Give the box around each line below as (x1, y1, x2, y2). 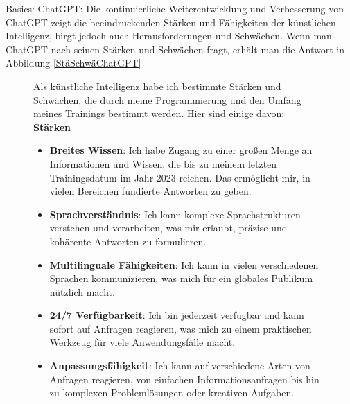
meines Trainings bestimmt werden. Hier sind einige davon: (33, 106, 285, 121)
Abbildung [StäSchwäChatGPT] (6, 55, 141, 70)
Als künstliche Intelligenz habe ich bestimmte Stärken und (33, 78, 281, 93)
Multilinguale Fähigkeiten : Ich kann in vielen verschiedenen (49, 257, 319, 272)
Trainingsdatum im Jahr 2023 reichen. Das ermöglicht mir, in (49, 170, 310, 184)
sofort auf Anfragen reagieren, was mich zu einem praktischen (49, 321, 312, 335)
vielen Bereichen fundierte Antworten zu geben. (49, 184, 252, 198)
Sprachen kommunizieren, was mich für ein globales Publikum (49, 271, 313, 286)
